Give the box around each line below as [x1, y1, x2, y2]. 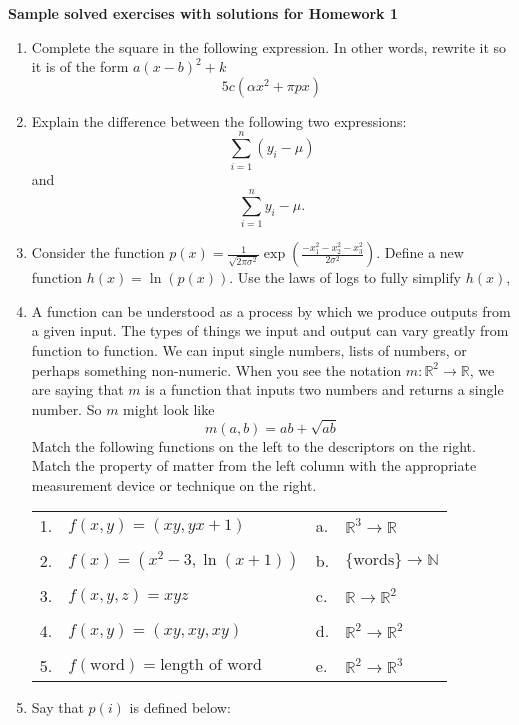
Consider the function [31, 242, 165, 263]
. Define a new [376, 242, 464, 263]
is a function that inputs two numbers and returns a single [145, 379, 504, 400]
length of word [160, 656, 262, 673]
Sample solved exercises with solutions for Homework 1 [8, 3, 399, 23]
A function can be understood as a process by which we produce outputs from [31, 300, 511, 321]
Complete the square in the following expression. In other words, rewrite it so [31, 36, 507, 57]
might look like [123, 398, 215, 419]
